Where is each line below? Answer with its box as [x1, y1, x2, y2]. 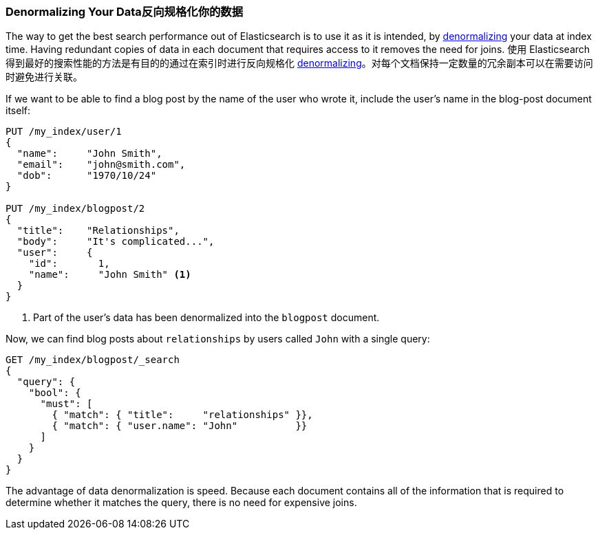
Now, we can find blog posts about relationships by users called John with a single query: [6, 333, 430, 345]
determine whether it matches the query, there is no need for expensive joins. [6, 496, 357, 509]
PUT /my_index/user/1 [6, 126, 122, 138]
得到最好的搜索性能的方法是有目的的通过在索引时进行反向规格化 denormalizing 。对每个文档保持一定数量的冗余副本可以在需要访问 [6, 57, 593, 69]
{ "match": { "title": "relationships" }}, [52, 409, 313, 421]
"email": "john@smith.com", [17, 159, 186, 171]
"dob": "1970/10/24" [17, 170, 157, 182]
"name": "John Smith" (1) [28, 269, 191, 281]
